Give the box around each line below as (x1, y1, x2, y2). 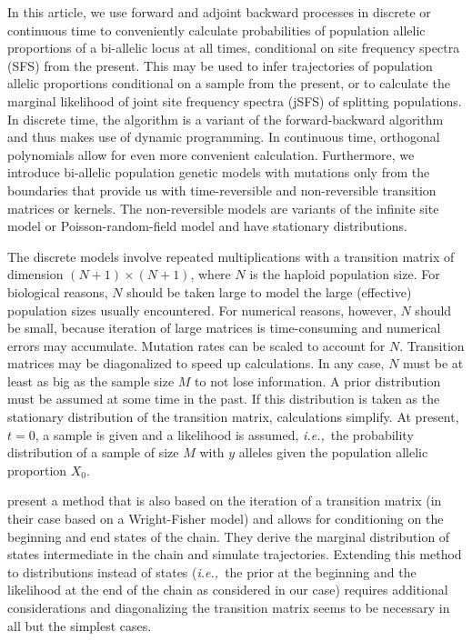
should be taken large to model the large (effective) (126, 282, 412, 301)
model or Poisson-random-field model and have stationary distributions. (7, 216, 407, 235)
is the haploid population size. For (249, 265, 440, 284)
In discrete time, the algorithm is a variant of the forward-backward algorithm (7, 109, 444, 128)
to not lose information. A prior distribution (195, 371, 441, 390)
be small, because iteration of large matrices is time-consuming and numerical (7, 318, 441, 337)
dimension (7, 265, 64, 284)
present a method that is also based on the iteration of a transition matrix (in (7, 491, 442, 510)
